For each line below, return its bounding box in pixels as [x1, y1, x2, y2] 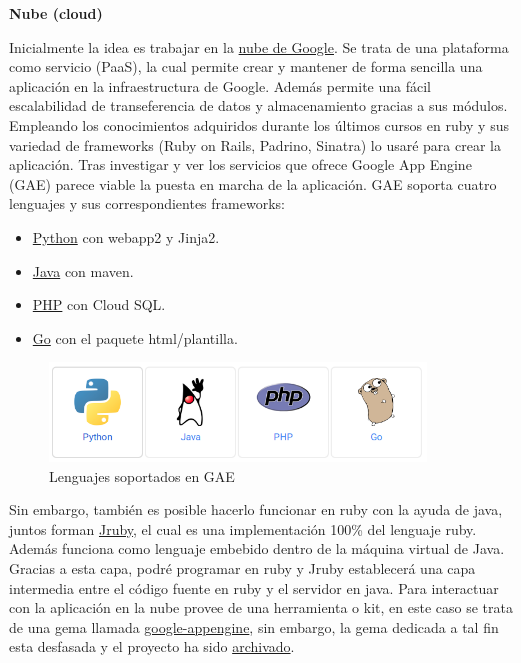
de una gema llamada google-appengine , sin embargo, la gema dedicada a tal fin [9, 616, 499, 637]
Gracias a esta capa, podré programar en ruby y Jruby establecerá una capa [9, 558, 476, 579]
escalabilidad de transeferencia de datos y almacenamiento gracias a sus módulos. [9, 95, 508, 116]
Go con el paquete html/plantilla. [32, 327, 238, 348]
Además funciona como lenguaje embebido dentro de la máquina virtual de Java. [9, 538, 505, 559]
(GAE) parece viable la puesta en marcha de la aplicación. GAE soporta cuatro [9, 173, 497, 194]
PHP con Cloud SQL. [32, 294, 166, 315]
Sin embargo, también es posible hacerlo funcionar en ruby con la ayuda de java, [9, 499, 503, 520]
